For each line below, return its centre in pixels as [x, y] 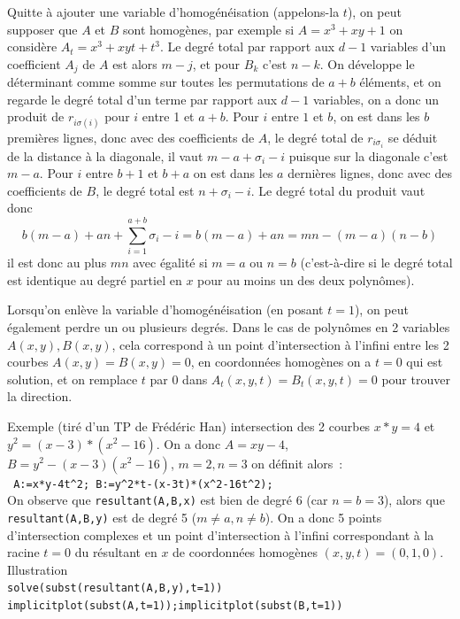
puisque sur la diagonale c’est [368, 155]
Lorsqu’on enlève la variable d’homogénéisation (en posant [165, 309]
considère [32, 46]
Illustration [38, 569]
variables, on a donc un [376, 99]
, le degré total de [315, 137]
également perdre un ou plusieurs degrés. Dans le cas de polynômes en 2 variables [229, 326]
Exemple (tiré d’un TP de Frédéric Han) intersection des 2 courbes [189, 426]
